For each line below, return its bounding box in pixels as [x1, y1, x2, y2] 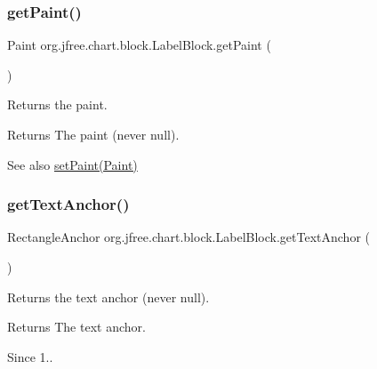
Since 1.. [7, 347, 53, 365]
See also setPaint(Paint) [7, 155, 138, 173]
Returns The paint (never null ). [7, 125, 180, 143]
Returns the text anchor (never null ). [7, 287, 210, 306]
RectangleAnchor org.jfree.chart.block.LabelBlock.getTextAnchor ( [7, 228, 370, 246]
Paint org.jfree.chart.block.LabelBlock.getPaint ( [7, 36, 271, 54]
